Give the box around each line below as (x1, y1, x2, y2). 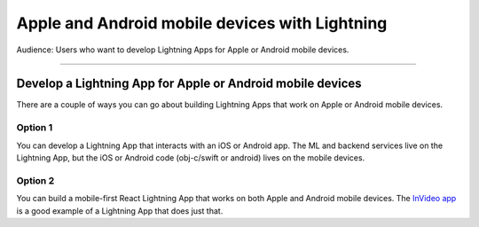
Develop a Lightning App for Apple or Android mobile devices (16, 76, 363, 91)
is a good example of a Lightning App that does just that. (16, 205, 224, 216)
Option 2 (16, 174, 55, 186)
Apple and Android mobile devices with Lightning (16, 13, 388, 33)
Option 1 (16, 121, 53, 134)
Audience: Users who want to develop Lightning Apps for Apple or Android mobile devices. (16, 44, 349, 55)
